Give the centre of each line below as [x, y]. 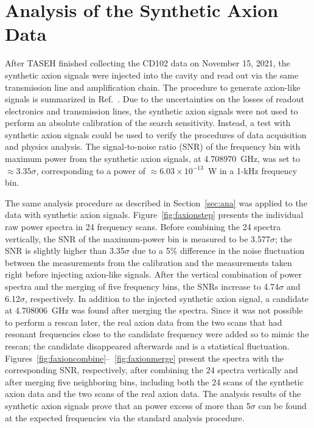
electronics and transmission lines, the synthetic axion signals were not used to [152, 111]
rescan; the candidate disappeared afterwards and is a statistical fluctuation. [147, 346]
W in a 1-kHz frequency [253, 170]
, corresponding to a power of [91, 170]
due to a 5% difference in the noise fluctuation [218, 251]
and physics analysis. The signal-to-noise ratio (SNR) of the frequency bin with [153, 146]
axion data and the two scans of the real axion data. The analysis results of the [153, 394]
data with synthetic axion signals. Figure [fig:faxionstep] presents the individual [154, 215]
